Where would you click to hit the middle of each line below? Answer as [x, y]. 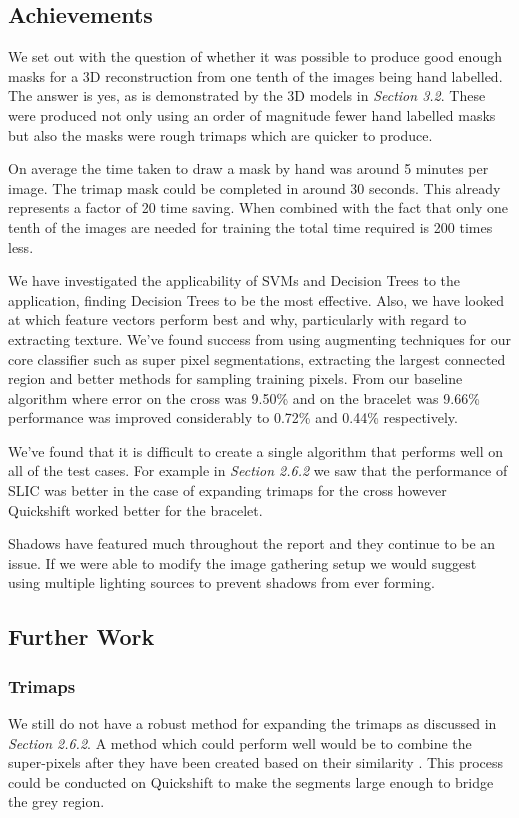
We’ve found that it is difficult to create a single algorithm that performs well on [256, 450]
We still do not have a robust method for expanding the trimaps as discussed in [252, 723]
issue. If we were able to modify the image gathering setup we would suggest [242, 562]
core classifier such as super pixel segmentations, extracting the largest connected [257, 358]
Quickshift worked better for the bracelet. [135, 509]
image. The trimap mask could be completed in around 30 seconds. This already [254, 187]
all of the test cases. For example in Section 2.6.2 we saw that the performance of [258, 470]
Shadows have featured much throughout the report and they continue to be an [252, 543]
